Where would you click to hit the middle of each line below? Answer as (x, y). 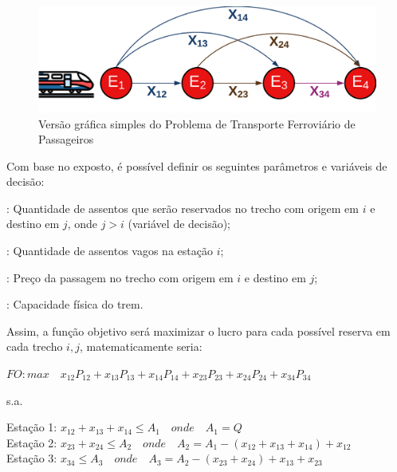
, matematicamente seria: (141, 346)
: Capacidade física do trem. (75, 304)
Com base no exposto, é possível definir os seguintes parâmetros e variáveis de (197, 165)
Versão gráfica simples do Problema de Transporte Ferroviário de (197, 123)
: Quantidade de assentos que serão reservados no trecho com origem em (183, 208)
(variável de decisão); (179, 224)
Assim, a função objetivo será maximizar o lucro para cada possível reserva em (198, 330)
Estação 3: (32, 458)
